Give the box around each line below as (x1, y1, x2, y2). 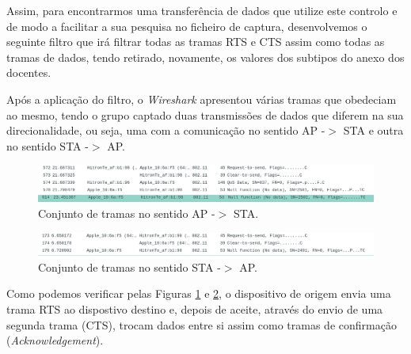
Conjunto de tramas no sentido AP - (38, 204, 215, 221)
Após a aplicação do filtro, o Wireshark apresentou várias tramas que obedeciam (6, 90, 397, 107)
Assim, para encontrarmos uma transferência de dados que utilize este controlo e (6, 2, 398, 18)
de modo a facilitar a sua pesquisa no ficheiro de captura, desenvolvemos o (6, 17, 367, 34)
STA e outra (343, 122, 404, 139)
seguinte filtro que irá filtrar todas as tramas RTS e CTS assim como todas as (6, 33, 385, 50)
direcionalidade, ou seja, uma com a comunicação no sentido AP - (6, 122, 325, 139)
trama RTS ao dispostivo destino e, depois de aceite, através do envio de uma (6, 300, 383, 317)
